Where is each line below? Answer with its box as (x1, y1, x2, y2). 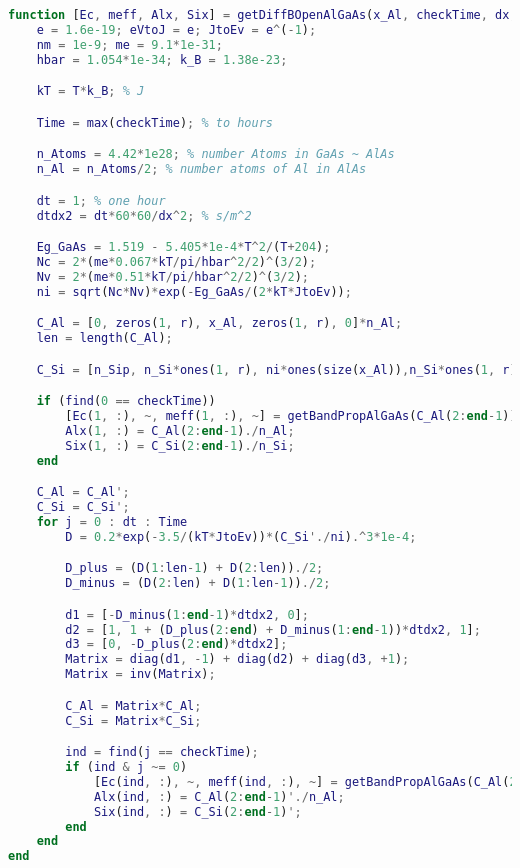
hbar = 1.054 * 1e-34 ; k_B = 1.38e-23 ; (36, 52, 288, 67)
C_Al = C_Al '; (36, 485, 130, 500)
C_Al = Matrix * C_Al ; (65, 698, 202, 713)
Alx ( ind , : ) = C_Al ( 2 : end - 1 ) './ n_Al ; (93, 789, 345, 804)
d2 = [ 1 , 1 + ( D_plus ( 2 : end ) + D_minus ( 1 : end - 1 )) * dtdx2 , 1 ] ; (65, 622, 481, 637)
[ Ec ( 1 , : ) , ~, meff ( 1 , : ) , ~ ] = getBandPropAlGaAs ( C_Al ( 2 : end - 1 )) (65, 409, 517, 423)
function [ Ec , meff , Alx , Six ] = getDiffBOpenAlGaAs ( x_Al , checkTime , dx (8, 8, 510, 22)
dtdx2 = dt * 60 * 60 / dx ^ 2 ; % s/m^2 (36, 208, 252, 223)
